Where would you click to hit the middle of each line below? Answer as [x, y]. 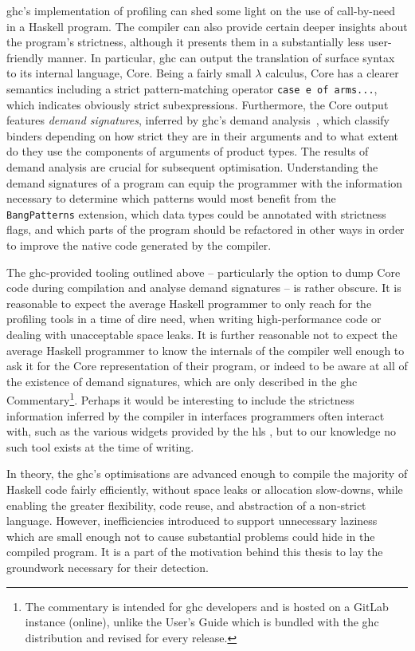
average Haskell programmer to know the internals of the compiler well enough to [206, 350]
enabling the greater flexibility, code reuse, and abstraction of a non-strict [186, 505]
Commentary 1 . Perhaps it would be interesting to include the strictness [180, 399]
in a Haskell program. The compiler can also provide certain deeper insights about [207, 26]
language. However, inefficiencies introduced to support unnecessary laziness [192, 521]
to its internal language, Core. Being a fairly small [129, 73]
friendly [25, 57]
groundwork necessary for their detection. [108, 567]
